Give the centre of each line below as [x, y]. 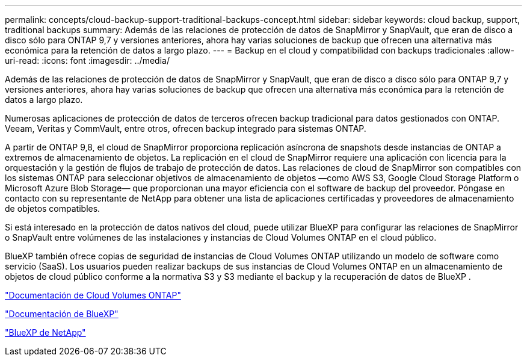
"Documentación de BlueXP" [62, 314]
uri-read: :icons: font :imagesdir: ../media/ [87, 60]
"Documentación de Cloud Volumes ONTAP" [93, 295]
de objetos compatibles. [53, 208]
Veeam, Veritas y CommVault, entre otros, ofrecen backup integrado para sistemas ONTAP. [186, 128]
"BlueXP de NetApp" [45, 332]
